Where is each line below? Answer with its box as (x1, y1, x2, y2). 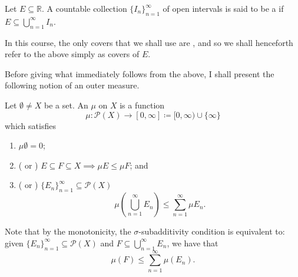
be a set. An (44, 98, 88, 111)
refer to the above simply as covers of (5, 48, 140, 60)
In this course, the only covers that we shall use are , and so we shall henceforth (5, 36, 293, 48)
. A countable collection (42, 2, 127, 14)
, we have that (167, 236, 218, 249)
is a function (120, 98, 165, 111)
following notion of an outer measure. (5, 79, 140, 91)
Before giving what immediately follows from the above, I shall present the (5, 67, 274, 80)
